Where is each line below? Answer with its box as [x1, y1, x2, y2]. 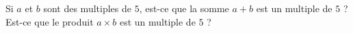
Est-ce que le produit [5, 14, 94, 28]
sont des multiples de [43, 1, 131, 15]
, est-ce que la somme [139, 1, 229, 15]
